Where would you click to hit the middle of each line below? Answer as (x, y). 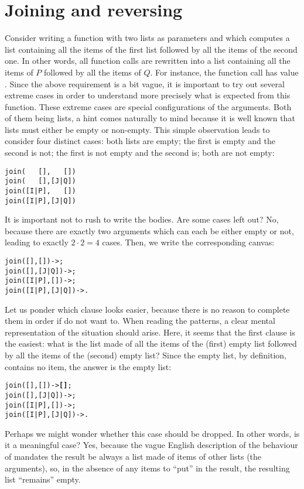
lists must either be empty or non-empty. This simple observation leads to (137, 129)
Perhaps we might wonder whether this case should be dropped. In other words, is (152, 433)
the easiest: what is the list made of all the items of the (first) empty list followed (151, 343)
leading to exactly (37, 242)
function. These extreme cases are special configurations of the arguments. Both (148, 106)
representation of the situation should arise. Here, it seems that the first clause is (150, 332)
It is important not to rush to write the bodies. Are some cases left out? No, (142, 219)
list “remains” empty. (43, 479)
